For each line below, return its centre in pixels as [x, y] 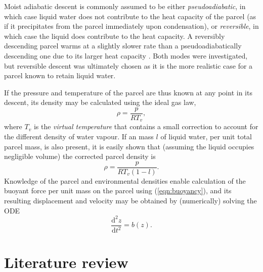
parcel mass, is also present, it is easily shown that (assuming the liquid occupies [129, 146]
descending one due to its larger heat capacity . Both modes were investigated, [126, 55]
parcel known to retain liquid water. [60, 75]
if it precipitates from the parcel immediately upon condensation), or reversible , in [131, 26]
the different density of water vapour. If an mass [79, 137]
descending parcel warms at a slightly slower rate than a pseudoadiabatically [123, 46]
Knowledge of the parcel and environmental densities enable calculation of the [125, 180]
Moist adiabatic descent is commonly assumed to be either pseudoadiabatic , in [125, 6]
